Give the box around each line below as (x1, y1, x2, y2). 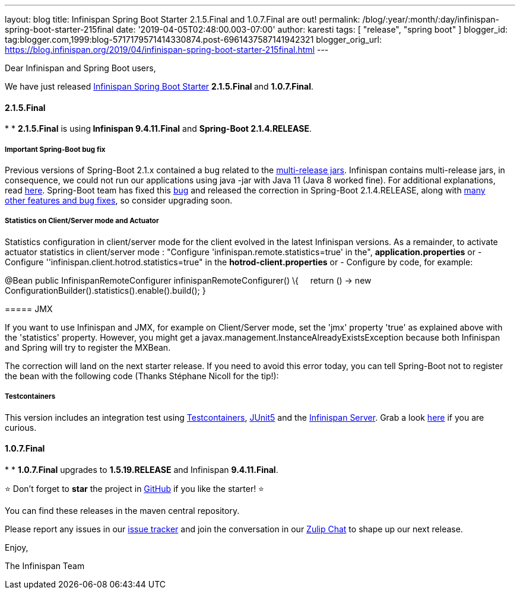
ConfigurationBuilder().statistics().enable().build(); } (5, 285, 206, 296)
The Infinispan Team (5, 560, 85, 571)
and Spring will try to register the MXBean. (5, 342, 171, 352)
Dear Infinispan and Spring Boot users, (5, 63, 156, 73)
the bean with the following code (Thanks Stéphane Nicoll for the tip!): (5, 370, 279, 381)
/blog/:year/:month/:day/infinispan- (362, 14, 500, 24)
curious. (5, 422, 37, 433)
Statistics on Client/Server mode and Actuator (5, 217, 159, 225)
